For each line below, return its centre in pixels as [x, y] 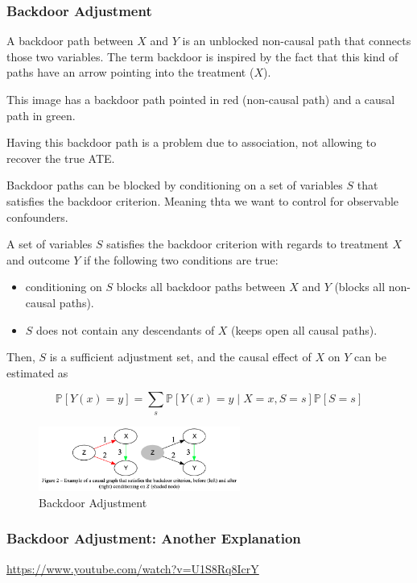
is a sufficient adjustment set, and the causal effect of [180, 357]
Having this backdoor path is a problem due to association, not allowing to [192, 142]
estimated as [37, 372]
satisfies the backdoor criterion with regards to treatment [248, 244]
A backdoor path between [70, 41]
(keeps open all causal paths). [304, 329]
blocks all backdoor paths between [201, 287]
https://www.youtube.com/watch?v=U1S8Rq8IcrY [133, 568]
